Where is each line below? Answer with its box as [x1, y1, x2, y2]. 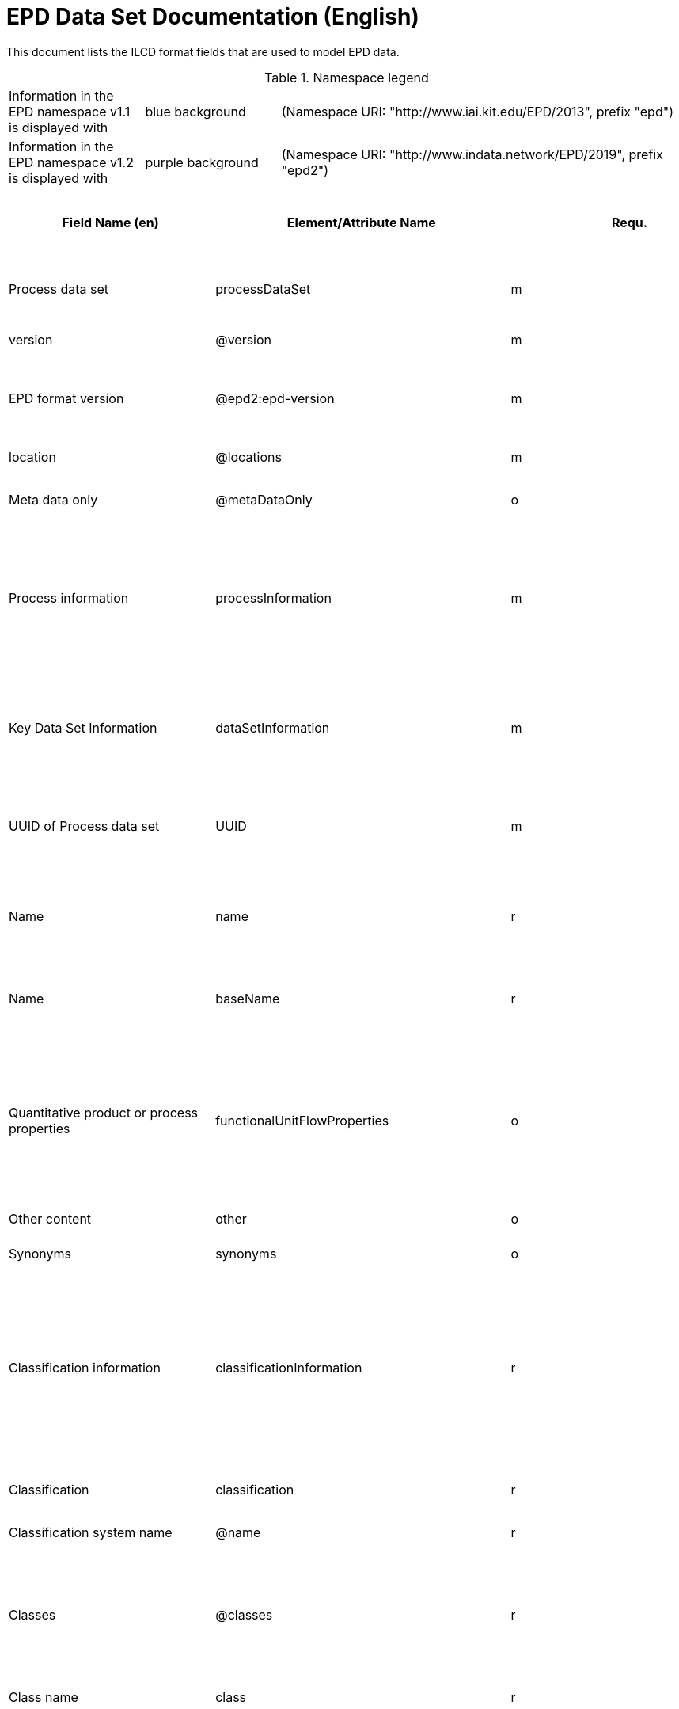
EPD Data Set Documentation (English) [6, 3, 419, 30]
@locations [215, 448, 282, 465]
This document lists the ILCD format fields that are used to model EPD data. [6, 44, 400, 59]
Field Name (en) [62, 214, 159, 230]
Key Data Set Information [9, 719, 157, 736]
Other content [9, 1210, 92, 1227]
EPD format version [9, 390, 124, 406]
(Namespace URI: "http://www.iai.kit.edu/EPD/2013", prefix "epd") [281, 103, 673, 120]
